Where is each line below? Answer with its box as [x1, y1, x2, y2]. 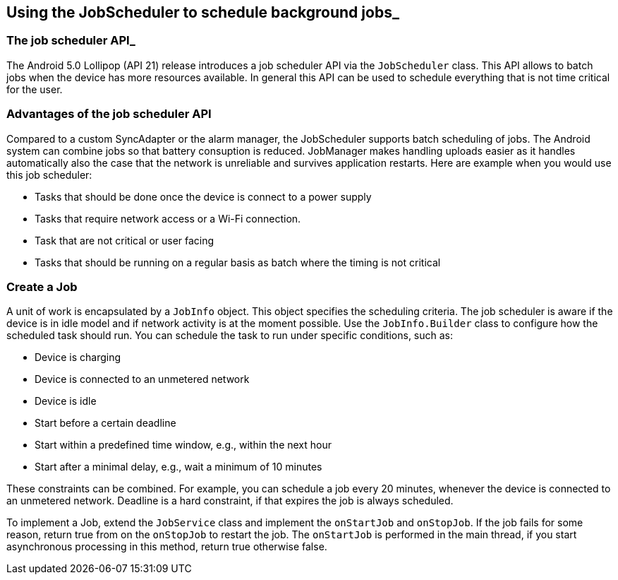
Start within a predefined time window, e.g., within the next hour [35, 439, 332, 451]
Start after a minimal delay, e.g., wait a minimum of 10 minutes [35, 461, 322, 473]
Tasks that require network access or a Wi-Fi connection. [35, 212, 301, 225]
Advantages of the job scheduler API [6, 107, 212, 122]
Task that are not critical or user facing [35, 234, 214, 247]
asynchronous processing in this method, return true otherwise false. [6, 540, 327, 553]
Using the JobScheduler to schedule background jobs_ [6, 4, 399, 21]
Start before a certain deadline [35, 417, 176, 430]
